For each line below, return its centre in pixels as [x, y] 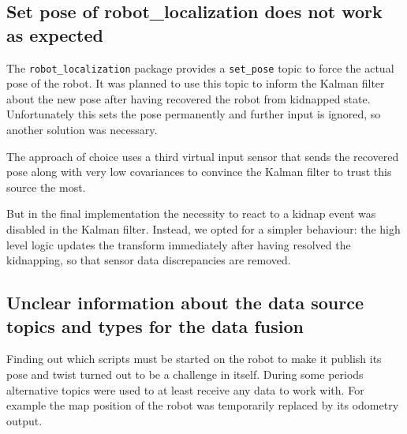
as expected [55, 34]
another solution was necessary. [82, 130]
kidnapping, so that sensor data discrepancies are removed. [149, 260]
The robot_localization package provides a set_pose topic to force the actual [200, 67]
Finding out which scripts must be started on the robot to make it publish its [194, 359]
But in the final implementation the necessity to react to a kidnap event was [191, 213]
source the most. [46, 187]
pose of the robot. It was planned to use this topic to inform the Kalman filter [196, 83]
